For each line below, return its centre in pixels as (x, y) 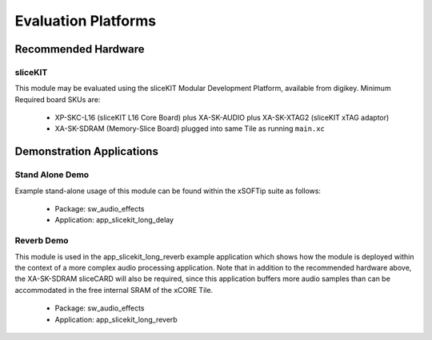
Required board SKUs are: (58, 99)
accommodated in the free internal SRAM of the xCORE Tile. (114, 290)
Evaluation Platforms (86, 21)
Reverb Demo (42, 241)
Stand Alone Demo (52, 175)
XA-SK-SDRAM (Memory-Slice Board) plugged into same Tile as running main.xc (190, 128)
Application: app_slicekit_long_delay (114, 220)
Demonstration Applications (87, 152)
